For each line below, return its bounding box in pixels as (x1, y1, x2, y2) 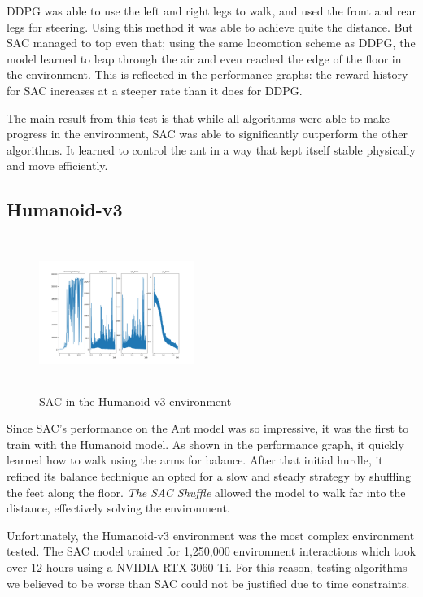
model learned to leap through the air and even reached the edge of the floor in (7, 50, 402, 67)
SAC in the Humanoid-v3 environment (39, 392, 232, 409)
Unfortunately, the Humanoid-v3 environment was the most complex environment (7, 526, 415, 543)
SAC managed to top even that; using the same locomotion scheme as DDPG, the (7, 34, 416, 51)
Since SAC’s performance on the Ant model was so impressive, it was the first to (7, 420, 409, 437)
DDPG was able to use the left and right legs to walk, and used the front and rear (7, 2, 416, 19)
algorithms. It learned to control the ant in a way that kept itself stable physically (7, 141, 416, 158)
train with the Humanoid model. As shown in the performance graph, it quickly (7, 435, 404, 452)
